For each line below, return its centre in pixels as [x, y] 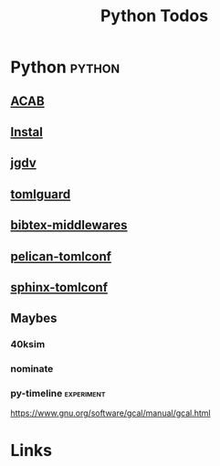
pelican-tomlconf [61, 256]
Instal [27, 132]
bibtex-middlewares [69, 225]
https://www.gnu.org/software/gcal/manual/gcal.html [110, 413]
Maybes [34, 318]
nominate [32, 369]
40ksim [28, 344]
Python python [65, 67]
